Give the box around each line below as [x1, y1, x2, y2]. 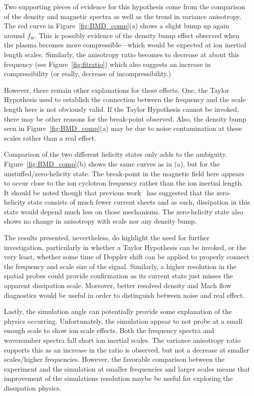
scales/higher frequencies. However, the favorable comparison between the [4, 354, 225, 364]
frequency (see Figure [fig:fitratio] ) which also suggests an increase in [4, 59, 211, 69]
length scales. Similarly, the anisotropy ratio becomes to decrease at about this [4, 49, 240, 59]
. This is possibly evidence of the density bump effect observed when [34, 30, 240, 40]
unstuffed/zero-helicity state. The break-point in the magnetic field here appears [4, 168, 245, 178]
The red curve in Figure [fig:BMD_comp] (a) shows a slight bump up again [4, 21, 230, 31]
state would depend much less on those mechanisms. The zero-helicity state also [4, 206, 243, 216]
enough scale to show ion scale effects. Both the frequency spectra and [4, 325, 214, 335]
